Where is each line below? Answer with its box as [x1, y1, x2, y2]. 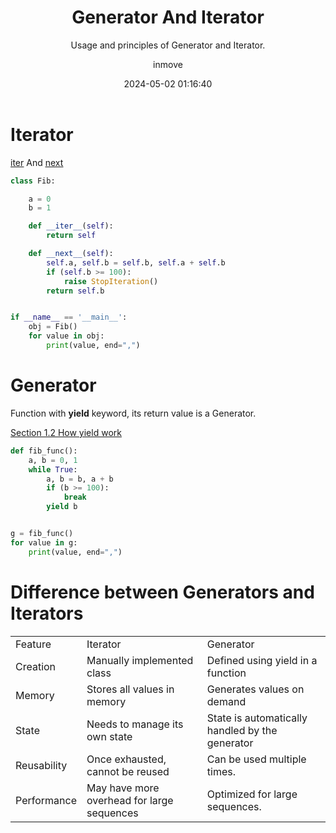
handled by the [206, 723, 278, 737]
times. [206, 764, 236, 778]
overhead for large [86, 793, 174, 807]
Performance [15, 793, 77, 807]
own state [86, 729, 133, 743]
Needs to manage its [86, 717, 184, 731]
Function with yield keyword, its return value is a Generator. [10, 407, 257, 419]
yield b [46, 502, 78, 512]
